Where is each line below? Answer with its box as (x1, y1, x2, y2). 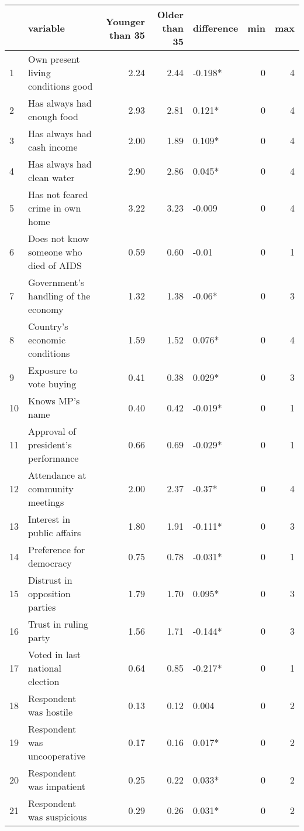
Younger (105, 14, 146, 28)
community (28, 482, 74, 495)
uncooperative (28, 749, 85, 762)
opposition (28, 587, 71, 600)
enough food (28, 110, 78, 123)
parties (28, 600, 56, 614)
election (28, 675, 60, 688)
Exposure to (28, 363, 78, 377)
